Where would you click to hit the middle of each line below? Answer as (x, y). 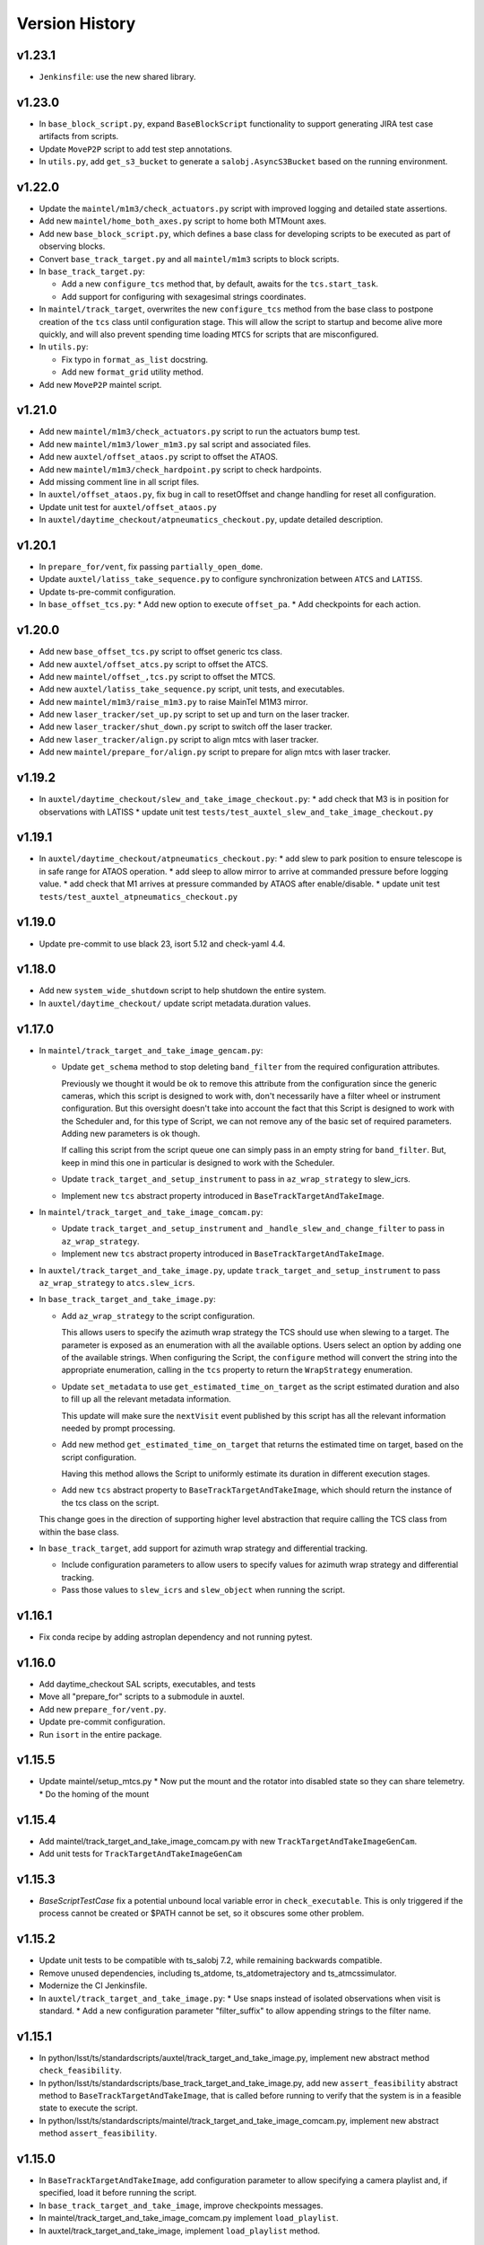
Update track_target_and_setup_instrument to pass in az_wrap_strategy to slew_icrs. (236, 1179)
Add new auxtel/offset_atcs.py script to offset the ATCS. (154, 664)
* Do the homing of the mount (94, 1794)
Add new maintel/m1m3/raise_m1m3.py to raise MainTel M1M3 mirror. (173, 701)
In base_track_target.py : (92, 271)
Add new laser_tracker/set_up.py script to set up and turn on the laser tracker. (194, 715)
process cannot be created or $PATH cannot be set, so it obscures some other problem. (202, 1914)
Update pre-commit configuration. (102, 1722)
